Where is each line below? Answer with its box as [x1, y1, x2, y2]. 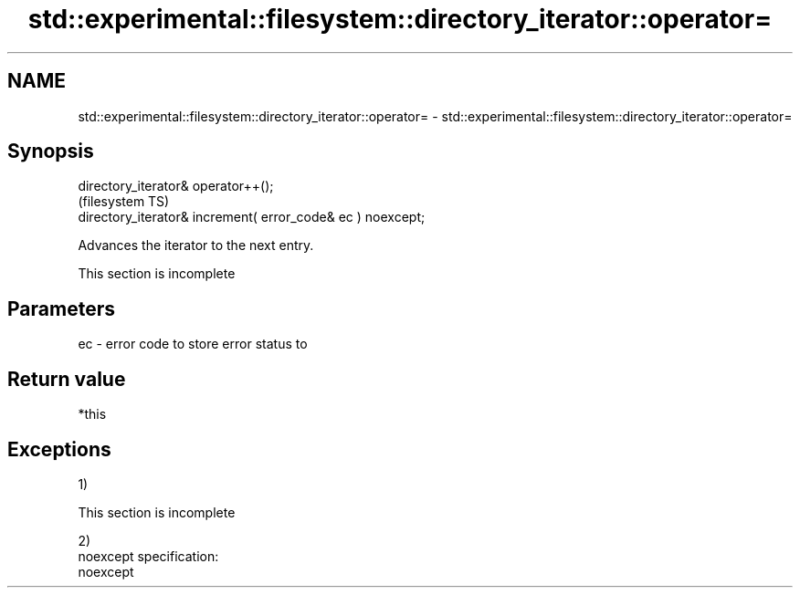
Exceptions [7, 437, 111, 461]
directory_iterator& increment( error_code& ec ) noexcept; [78, 209, 426, 225]
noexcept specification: [78, 548, 219, 564]
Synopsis [7, 140, 94, 163]
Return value [7, 367, 126, 391]
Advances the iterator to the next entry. [78, 237, 314, 254]
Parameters [7, 297, 115, 320]
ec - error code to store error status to [78, 336, 308, 352]
